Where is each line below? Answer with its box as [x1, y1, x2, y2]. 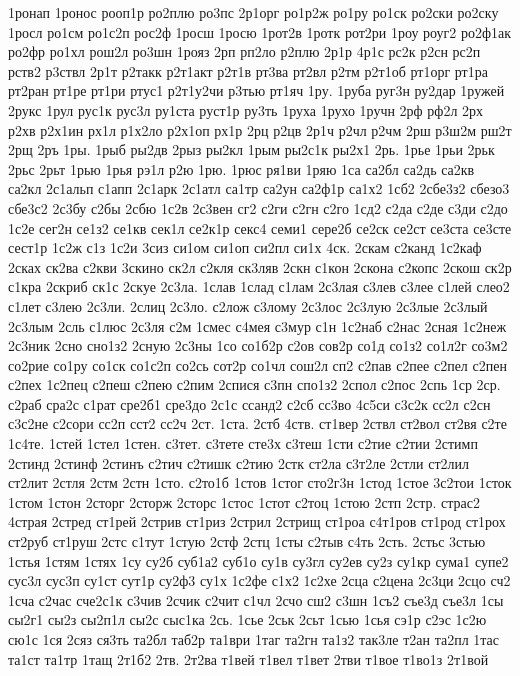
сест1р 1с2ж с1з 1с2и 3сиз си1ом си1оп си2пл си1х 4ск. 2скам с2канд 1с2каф [8, 237, 482, 258]
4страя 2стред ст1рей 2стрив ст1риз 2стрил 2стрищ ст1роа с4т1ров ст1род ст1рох [8, 511, 506, 532]
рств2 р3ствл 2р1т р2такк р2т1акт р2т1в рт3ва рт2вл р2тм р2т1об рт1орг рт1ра [8, 60, 488, 81]
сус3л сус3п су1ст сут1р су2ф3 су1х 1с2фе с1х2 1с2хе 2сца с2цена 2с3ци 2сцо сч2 [8, 570, 511, 591]
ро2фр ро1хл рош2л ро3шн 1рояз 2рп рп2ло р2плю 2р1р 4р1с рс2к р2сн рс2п [8, 41, 481, 62]
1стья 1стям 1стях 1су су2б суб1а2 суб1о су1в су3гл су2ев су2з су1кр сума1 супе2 [8, 550, 509, 571]
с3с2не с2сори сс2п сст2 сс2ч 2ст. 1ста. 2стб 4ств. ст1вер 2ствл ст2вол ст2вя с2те [8, 413, 507, 434]
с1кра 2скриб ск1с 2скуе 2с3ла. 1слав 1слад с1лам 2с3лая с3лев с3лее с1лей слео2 [8, 276, 510, 297]
